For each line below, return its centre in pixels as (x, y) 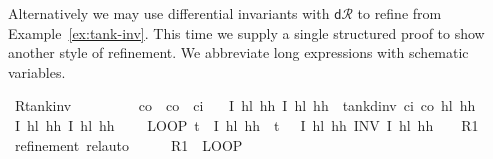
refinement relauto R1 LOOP (128, 144)
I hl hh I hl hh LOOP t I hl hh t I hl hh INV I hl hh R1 (246, 124)
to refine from (399, 13)
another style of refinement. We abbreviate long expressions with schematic (238, 52)
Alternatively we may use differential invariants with (169, 13)
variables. (37, 71)
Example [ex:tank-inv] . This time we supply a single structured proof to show (246, 32)
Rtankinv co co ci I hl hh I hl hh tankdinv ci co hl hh (245, 105)
